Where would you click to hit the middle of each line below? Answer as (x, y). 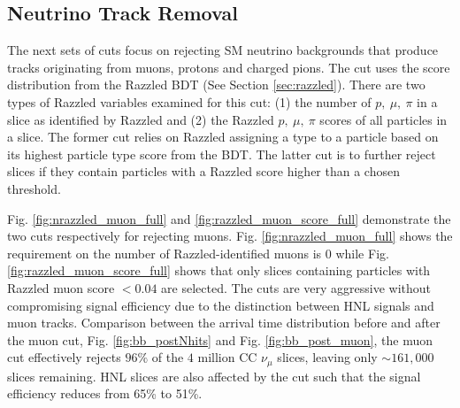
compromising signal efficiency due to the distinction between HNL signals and (221, 305)
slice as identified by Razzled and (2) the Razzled (141, 119)
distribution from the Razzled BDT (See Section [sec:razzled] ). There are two (216, 85)
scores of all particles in (383, 119)
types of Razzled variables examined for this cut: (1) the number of (189, 101)
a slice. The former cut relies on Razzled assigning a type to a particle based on (223, 137)
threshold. (34, 188)
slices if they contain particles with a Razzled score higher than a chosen (203, 171)
